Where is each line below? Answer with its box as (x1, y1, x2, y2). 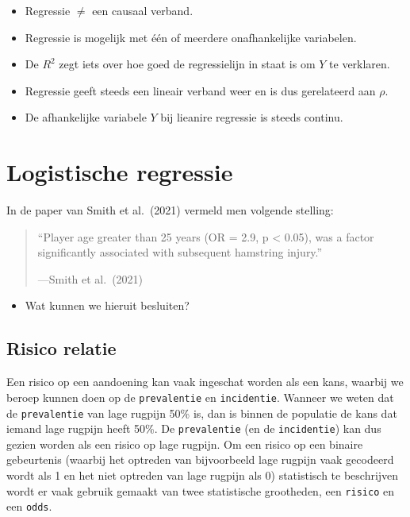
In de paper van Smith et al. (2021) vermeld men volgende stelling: (6, 202, 334, 218)
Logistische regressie (6, 156, 233, 188)
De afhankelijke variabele (25, 109, 147, 125)
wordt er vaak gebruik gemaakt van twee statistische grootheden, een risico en (6, 482, 394, 499)
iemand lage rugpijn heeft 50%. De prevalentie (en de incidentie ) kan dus (6, 420, 381, 437)
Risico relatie (6, 336, 117, 361)
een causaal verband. (92, 2, 194, 18)
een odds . (6, 498, 52, 515)
